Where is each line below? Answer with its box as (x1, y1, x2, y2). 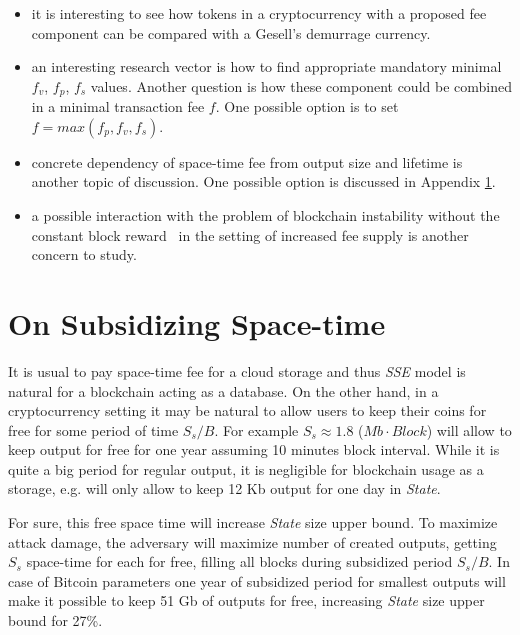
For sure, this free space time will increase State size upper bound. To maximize (8, 512, 498, 533)
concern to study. (31, 244, 137, 265)
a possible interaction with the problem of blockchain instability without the (31, 205, 500, 226)
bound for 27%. (8, 610, 103, 631)
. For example (214, 419, 299, 440)
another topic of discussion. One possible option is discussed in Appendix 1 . (31, 171, 496, 192)
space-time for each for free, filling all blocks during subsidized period (26, 551, 453, 572)
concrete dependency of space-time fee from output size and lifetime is (31, 151, 463, 172)
